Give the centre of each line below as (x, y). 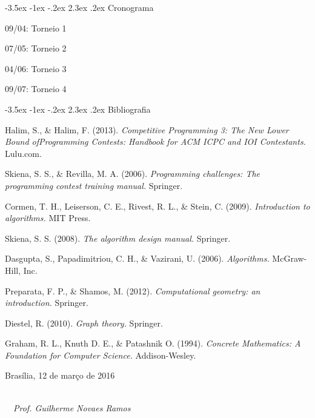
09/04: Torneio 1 (36, 28)
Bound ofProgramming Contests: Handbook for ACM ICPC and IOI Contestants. (155, 141)
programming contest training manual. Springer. (94, 185)
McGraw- (290, 258)
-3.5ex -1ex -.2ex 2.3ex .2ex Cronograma (79, 7)
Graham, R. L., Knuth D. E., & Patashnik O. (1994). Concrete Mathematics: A (153, 343)
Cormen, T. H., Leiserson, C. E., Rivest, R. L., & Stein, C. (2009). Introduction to (157, 206)
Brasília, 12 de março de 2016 (60, 375)
